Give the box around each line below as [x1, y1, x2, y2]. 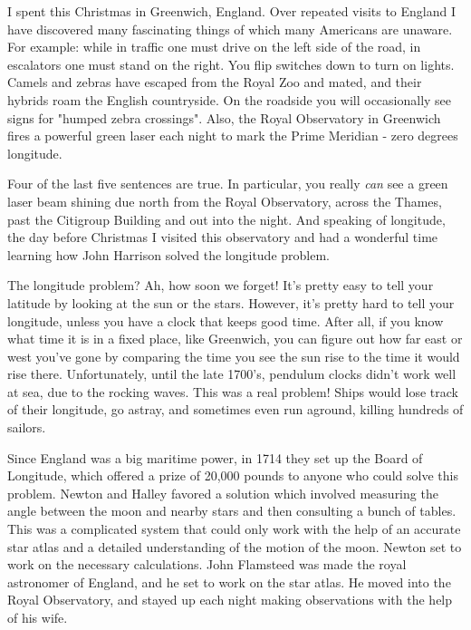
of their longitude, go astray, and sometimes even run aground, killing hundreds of [7, 400, 464, 419]
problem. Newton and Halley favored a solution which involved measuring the [7, 483, 438, 502]
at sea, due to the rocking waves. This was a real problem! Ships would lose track [7, 382, 458, 401]
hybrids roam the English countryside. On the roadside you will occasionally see [7, 90, 452, 109]
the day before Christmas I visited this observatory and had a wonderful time [7, 228, 438, 247]
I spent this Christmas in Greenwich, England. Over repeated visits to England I [7, 2, 457, 20]
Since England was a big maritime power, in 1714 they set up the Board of [7, 448, 423, 467]
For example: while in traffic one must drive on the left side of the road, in [7, 37, 421, 56]
